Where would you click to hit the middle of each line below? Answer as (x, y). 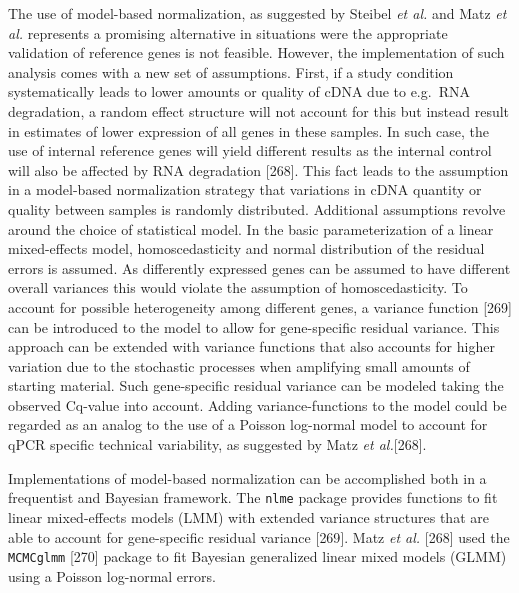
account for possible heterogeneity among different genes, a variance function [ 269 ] (260, 306)
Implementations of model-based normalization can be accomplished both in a (247, 477)
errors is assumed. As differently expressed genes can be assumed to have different (259, 267)
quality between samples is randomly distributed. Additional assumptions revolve (257, 208)
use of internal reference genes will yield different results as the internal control (250, 150)
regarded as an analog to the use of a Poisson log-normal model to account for (248, 424)
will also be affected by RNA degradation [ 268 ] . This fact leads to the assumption (258, 169)
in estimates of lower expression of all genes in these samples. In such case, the (249, 130)
